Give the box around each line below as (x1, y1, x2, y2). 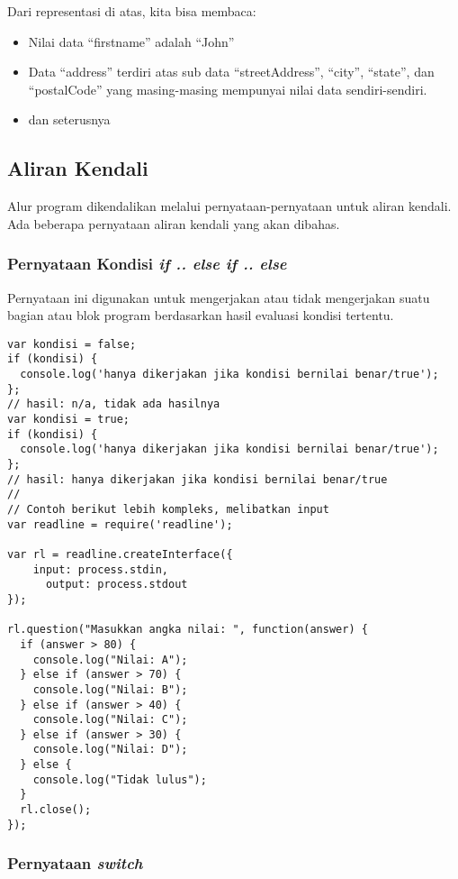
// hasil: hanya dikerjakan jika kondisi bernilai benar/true (7, 472, 388, 486)
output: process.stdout (45, 578, 188, 591)
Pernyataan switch (7, 852, 143, 874)
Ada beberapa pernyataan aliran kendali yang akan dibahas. (7, 214, 340, 233)
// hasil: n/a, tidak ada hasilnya (7, 398, 220, 411)
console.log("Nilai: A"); (32, 653, 188, 666)
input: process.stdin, (32, 563, 168, 576)
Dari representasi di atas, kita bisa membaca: (7, 2, 256, 20)
